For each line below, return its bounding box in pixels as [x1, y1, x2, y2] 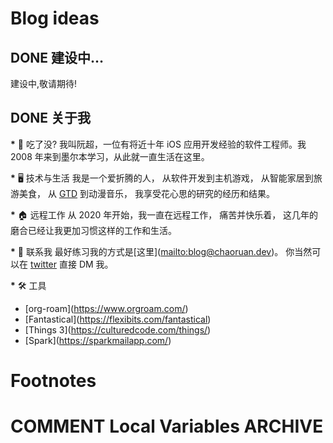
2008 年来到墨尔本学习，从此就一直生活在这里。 [10, 150, 210, 162]
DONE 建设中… [10, 49, 105, 66]
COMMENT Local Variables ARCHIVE [10, 415, 324, 438]
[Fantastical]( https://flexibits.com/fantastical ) [24, 313, 212, 325]
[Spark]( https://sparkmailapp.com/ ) [24, 334, 172, 346]
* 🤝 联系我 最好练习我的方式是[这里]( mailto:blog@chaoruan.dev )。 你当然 [10, 245, 313, 257]
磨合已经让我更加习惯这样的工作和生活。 [10, 224, 177, 236]
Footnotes [10, 370, 97, 392]
